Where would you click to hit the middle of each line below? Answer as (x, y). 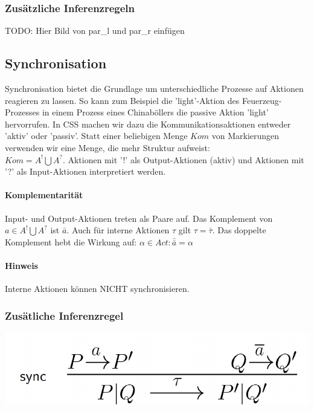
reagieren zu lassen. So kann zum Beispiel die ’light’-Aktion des (122, 100)
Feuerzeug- (262, 100)
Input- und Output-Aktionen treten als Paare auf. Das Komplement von (139, 218)
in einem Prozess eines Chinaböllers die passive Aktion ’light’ (155, 112)
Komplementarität (44, 195)
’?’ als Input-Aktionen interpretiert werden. (85, 171)
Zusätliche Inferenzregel (64, 315)
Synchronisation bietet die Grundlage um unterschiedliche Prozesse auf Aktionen (154, 89)
